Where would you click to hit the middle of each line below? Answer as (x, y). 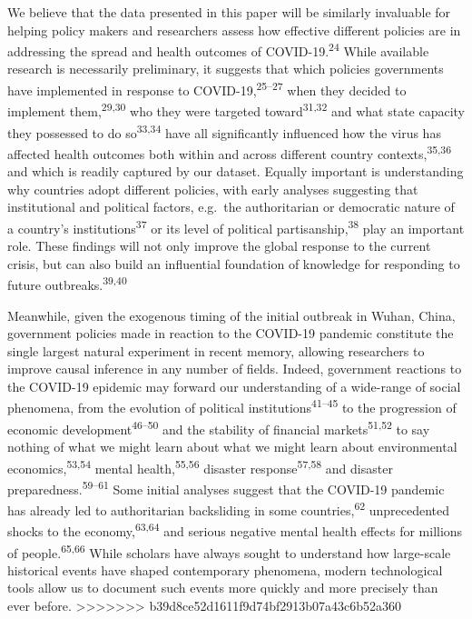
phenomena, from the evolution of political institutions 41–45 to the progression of (232, 406)
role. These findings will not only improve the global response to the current (219, 246)
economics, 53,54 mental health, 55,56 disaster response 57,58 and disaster (200, 466)
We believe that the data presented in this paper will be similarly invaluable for (229, 12)
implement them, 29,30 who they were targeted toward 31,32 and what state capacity (236, 110)
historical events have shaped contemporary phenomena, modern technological (225, 569)
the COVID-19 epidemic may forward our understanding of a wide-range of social (234, 386)
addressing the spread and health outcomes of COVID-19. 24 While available (218, 50)
